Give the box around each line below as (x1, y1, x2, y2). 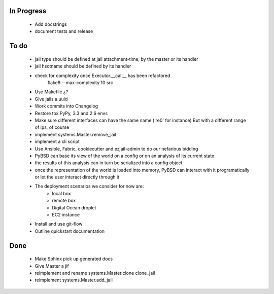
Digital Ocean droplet (52, 204, 96, 210)
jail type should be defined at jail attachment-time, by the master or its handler (35, 56, 198, 62)
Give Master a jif (35, 263, 70, 269)
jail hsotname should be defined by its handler (35, 63, 131, 69)
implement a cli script (35, 138, 80, 144)
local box (52, 190, 71, 196)
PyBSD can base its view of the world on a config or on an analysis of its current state (35, 153, 215, 159)
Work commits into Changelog (35, 103, 98, 109)
